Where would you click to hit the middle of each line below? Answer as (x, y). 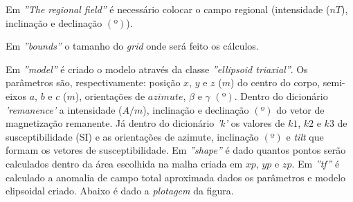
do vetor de (300, 109)
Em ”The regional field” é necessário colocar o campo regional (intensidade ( (168, 9)
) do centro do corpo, (275, 82)
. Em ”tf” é (316, 163)
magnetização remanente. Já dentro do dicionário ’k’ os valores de (145, 123)
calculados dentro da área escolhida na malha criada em (124, 163)
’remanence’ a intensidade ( (64, 109)
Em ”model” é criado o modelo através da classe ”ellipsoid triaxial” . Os (157, 69)
